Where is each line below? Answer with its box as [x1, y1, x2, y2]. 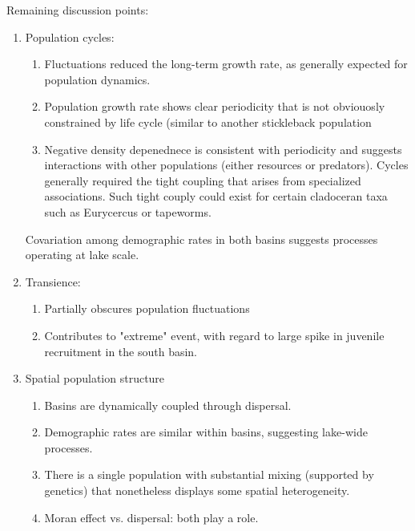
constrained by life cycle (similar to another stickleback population [44, 113, 372, 130]
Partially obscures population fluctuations [44, 300, 250, 317]
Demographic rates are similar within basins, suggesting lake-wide [44, 424, 368, 440]
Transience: [25, 273, 81, 290]
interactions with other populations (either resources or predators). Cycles [44, 156, 409, 173]
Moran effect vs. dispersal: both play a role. [44, 509, 259, 525]
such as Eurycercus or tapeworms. [44, 203, 212, 220]
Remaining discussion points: [6, 2, 149, 18]
